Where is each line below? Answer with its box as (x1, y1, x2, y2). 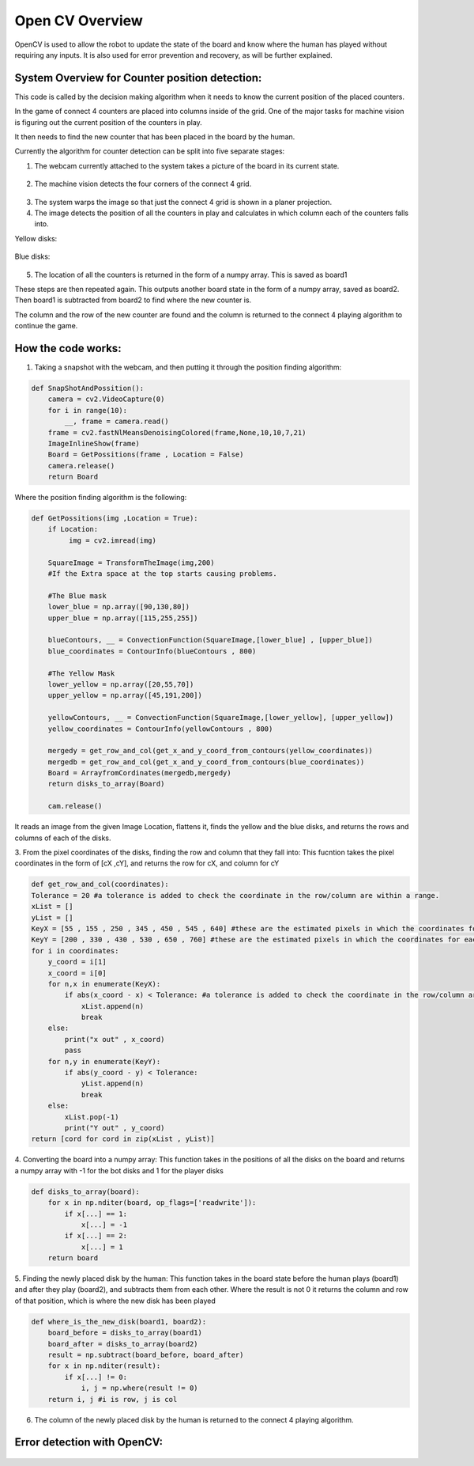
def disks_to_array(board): (31, 1187, 140, 1196)
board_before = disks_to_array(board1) (47, 1328, 203, 1337)
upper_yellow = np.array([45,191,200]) (47, 691, 203, 700)
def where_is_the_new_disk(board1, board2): (31, 1317, 207, 1326)
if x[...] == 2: (64, 1231, 128, 1241)
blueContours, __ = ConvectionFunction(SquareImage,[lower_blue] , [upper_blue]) (47, 635, 373, 645)
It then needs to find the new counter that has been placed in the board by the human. (14, 132, 295, 142)
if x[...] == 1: (64, 1209, 128, 1218)
